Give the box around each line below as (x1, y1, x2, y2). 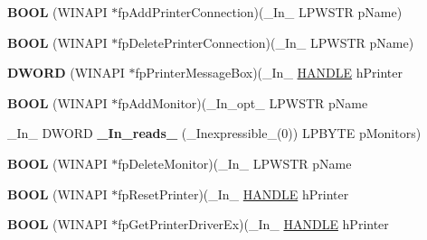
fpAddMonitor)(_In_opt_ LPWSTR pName (118, 93, 368, 112)
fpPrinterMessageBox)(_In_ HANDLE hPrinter (135, 63, 403, 82)
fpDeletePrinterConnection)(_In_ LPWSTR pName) (118, 32, 414, 51)
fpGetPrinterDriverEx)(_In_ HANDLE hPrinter (118, 215, 389, 234)
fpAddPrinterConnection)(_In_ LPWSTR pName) (118, 3, 403, 21)
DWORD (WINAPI (7, 63, 125, 82)
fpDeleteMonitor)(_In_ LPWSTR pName (118, 153, 352, 172)
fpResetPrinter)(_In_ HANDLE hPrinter (118, 184, 349, 203)
